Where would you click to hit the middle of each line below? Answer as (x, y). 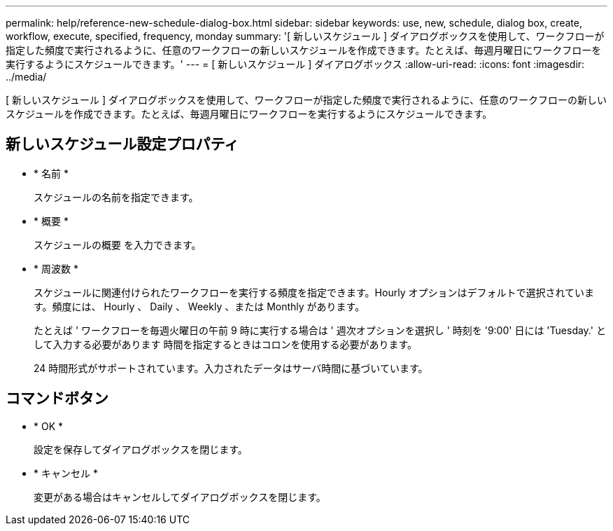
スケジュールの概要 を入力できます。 (118, 244)
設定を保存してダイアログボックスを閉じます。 (141, 449)
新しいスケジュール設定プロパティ (122, 144)
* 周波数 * (56, 268)
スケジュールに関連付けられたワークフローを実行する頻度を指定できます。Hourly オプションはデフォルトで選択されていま (314, 292)
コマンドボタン (57, 399)
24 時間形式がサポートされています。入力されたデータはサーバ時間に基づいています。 (231, 368)
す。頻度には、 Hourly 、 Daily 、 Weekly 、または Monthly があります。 (199, 306)
